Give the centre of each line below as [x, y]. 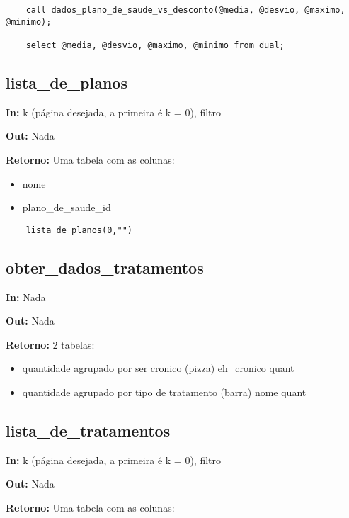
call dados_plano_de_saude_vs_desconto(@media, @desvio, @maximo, [185, 10]
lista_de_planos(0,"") [79, 230]
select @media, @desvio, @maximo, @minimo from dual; [155, 45]
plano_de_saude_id [67, 207]
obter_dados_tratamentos [105, 267]
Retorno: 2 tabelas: [50, 344]
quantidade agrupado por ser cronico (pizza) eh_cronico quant [158, 368]
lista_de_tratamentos [88, 430]
